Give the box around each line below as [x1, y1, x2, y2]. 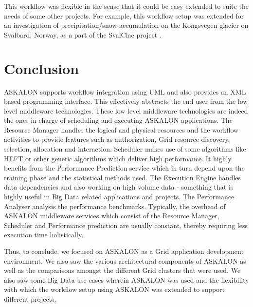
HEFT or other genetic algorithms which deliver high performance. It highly [4, 153, 232, 163]
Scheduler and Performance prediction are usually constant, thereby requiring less [4, 220, 248, 230]
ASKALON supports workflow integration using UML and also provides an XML [4, 86, 246, 96]
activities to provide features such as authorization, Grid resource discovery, [4, 134, 230, 144]
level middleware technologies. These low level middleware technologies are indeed [4, 105, 248, 115]
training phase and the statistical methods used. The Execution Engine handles [4, 172, 241, 182]
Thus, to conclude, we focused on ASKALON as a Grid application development [4, 246, 244, 256]
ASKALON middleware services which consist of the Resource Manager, [4, 211, 219, 221]
